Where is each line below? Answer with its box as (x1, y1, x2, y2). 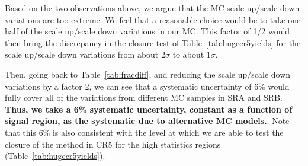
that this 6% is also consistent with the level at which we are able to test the (5, 126, 284, 138)
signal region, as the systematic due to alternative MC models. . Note (5, 114, 290, 127)
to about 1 (172, 48, 211, 60)
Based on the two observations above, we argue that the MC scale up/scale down (5, 2, 300, 14)
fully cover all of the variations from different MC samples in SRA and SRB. (5, 91, 283, 104)
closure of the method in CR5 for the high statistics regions (5, 138, 221, 150)
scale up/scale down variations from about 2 (5, 48, 165, 60)
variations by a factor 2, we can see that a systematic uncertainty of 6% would (5, 79, 290, 92)
